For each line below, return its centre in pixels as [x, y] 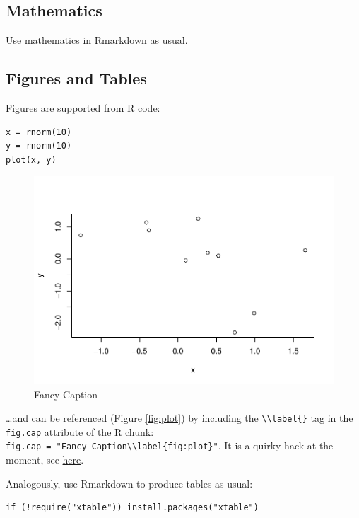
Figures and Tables [76, 78]
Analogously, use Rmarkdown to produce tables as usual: [129, 483]
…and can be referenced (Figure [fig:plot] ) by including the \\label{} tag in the [179, 418]
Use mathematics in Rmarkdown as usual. [97, 40]
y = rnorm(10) [39, 146]
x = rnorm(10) [39, 132]
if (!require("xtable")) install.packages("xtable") [132, 508]
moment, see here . [45, 460]
